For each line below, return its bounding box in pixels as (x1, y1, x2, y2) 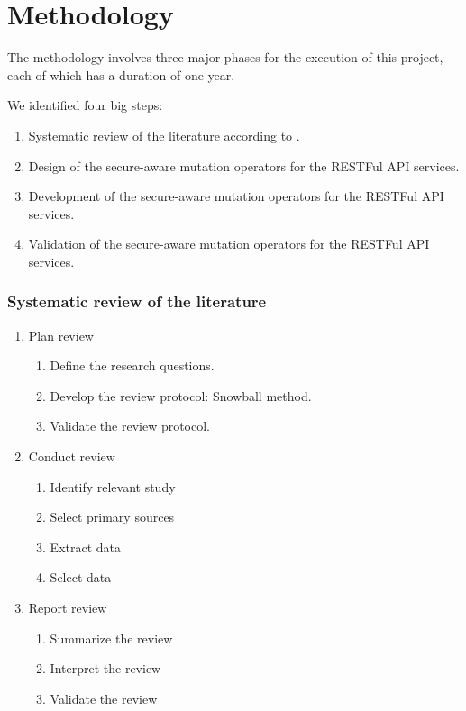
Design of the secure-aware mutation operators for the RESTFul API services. (28, 156, 460, 175)
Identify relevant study (50, 477, 176, 496)
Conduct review (28, 447, 115, 466)
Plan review (28, 325, 94, 344)
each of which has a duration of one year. (7, 65, 235, 84)
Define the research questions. (50, 356, 215, 375)
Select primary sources (50, 507, 175, 526)
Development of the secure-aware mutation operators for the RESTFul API (28, 187, 444, 205)
